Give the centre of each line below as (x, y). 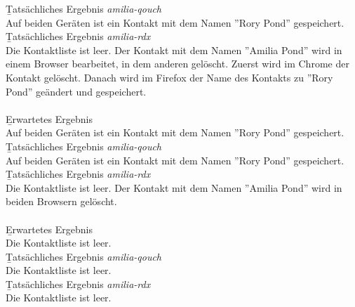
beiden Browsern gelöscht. (61, 201)
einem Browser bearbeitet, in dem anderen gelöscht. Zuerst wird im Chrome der (177, 64)
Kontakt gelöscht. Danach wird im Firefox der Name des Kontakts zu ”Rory (169, 77)
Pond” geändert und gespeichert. (76, 91)
